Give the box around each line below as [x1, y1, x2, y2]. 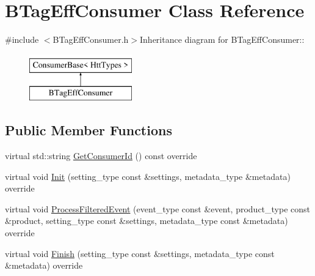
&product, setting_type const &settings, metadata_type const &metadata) [5, 214, 288, 227]
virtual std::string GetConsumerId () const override [5, 149, 197, 162]
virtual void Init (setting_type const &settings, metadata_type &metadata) [5, 170, 291, 182]
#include [5, 33, 39, 46]
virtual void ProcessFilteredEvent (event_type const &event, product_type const [5, 202, 311, 215]
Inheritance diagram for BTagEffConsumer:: [140, 33, 305, 46]
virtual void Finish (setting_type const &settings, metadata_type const [5, 247, 275, 259]
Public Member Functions [5, 121, 172, 140]
